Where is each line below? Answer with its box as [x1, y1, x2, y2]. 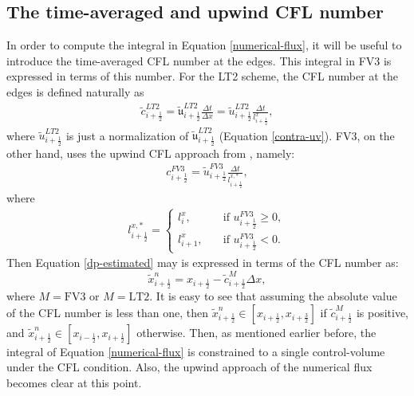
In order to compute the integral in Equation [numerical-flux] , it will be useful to [6, 37, 402, 53]
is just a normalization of [65, 127, 189, 143]
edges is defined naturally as [6, 83, 144, 100]
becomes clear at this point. [6, 374, 142, 390]
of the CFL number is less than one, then [6, 304, 209, 320]
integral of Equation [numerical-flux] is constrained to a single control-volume [6, 343, 385, 359]
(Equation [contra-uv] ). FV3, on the [219, 127, 395, 143]
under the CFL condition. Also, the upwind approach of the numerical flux [6, 359, 373, 375]
